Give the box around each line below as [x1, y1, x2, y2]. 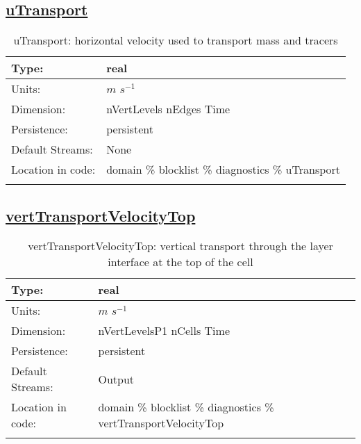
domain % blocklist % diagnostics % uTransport [106, 161, 341, 178]
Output [98, 370, 135, 387]
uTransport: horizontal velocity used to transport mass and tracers [13, 32, 338, 49]
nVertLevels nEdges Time [106, 101, 230, 117]
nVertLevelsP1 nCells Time [98, 322, 230, 339]
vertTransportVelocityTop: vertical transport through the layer [28, 238, 333, 254]
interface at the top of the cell [108, 254, 253, 270]
